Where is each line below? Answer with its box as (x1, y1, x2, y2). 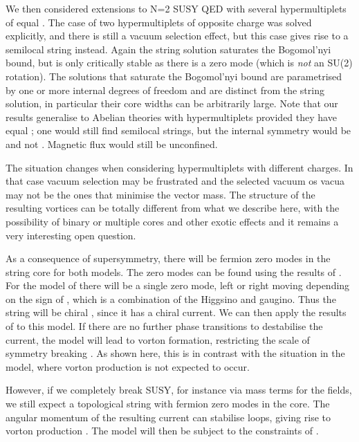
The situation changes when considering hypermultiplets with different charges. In (6, 160, 353, 174)
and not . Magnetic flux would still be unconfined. (6, 136, 218, 151)
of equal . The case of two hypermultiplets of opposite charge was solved (6, 15, 312, 29)
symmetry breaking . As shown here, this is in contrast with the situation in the (6, 346, 345, 360)
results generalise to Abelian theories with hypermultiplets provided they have (6, 109, 337, 124)
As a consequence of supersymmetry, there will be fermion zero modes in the (6, 251, 331, 266)
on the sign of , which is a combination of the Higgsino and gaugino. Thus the (6, 291, 336, 306)
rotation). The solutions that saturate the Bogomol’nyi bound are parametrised (6, 68, 342, 83)
